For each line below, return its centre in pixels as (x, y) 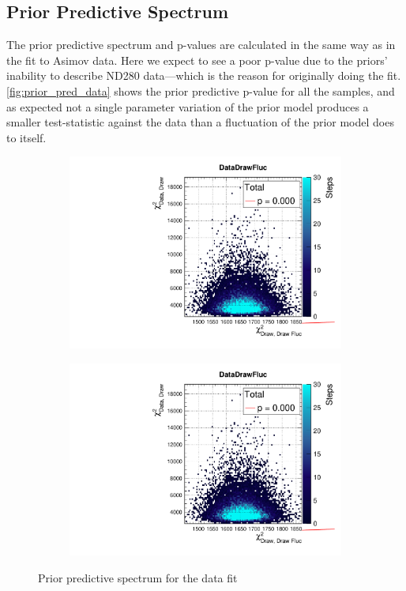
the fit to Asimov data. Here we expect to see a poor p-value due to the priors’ (197, 60)
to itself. (26, 137)
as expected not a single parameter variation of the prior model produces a (188, 106)
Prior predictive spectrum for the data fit (138, 577)
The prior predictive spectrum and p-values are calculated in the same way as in (201, 45)
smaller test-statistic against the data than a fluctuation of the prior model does (200, 122)
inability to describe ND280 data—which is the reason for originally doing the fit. (204, 75)
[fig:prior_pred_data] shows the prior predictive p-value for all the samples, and (201, 90)
